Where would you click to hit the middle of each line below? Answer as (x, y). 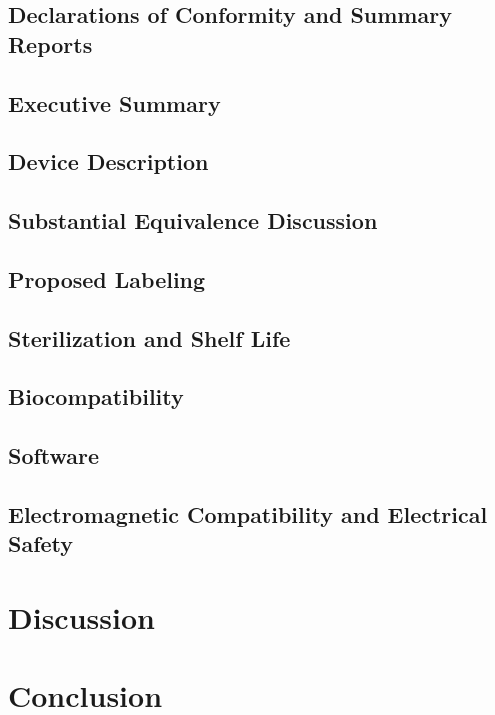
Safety (41, 543)
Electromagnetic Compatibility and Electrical (248, 514)
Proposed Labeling (107, 278)
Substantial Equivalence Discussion (193, 220)
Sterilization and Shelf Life (149, 337)
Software (54, 455)
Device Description (108, 161)
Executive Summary (114, 102)
